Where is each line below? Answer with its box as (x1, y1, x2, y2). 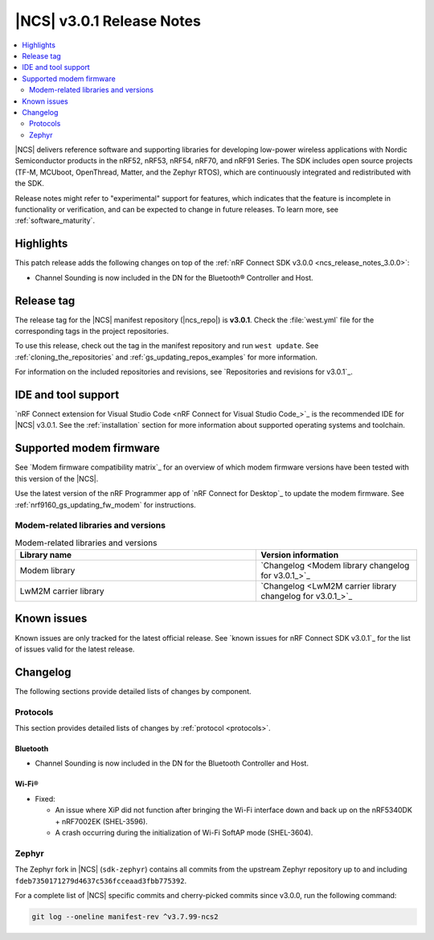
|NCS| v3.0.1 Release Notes (14, 12, 201, 30)
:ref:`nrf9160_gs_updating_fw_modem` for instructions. (14, 499, 196, 510)
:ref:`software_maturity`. (14, 216, 96, 225)
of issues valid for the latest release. (14, 644, 135, 654)
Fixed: (35, 794, 55, 803)
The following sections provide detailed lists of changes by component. (14, 686, 252, 696)
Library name (19, 549, 72, 560)
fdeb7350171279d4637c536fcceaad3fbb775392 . (14, 876, 187, 885)
